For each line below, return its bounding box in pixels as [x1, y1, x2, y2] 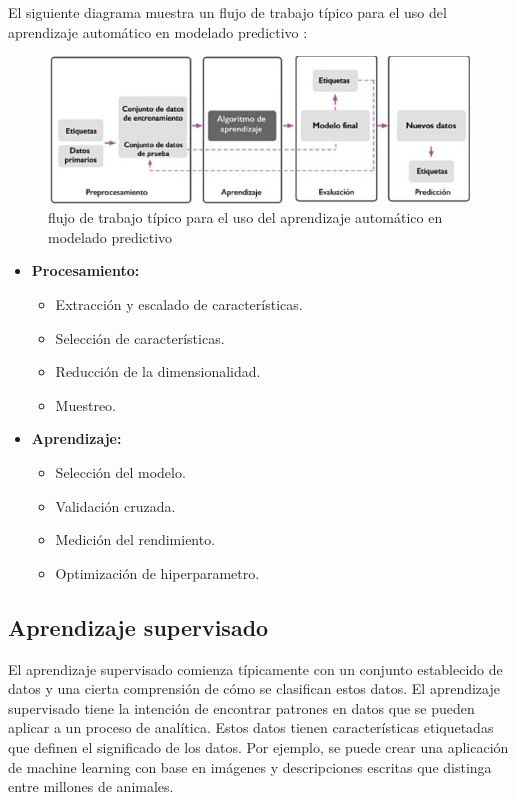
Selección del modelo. [55, 462, 186, 482]
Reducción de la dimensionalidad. [55, 361, 261, 382]
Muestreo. [55, 394, 116, 415]
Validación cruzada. [55, 495, 176, 516]
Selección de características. [55, 327, 225, 348]
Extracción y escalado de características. [55, 294, 303, 315]
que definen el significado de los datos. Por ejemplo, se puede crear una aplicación [8, 736, 509, 757]
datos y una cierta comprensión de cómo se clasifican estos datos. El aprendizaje [8, 678, 500, 699]
